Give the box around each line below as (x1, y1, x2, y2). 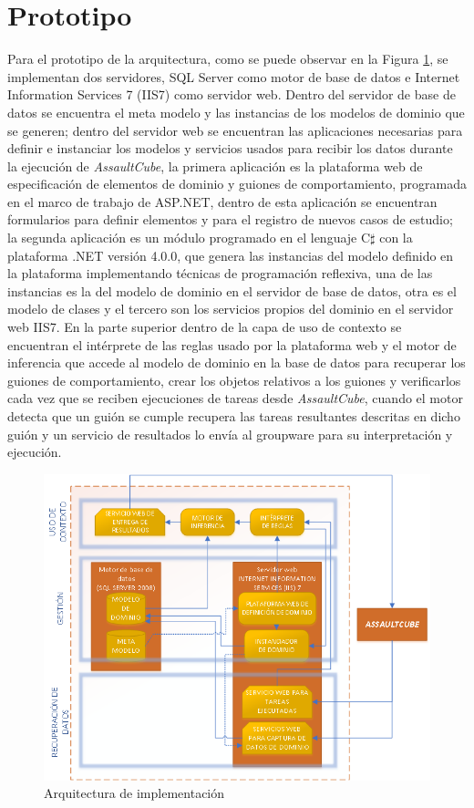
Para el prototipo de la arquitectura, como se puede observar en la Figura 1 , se (7, 49, 448, 68)
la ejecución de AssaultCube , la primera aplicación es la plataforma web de (7, 156, 423, 175)
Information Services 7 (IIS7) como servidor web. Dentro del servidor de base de (7, 85, 456, 104)
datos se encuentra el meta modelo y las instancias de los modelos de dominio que (7, 102, 465, 121)
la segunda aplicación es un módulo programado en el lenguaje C (7, 228, 371, 247)
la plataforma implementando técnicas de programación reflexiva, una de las (7, 264, 433, 283)
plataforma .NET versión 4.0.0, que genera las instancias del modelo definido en (7, 245, 454, 264)
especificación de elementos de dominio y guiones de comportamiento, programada (7, 174, 467, 193)
